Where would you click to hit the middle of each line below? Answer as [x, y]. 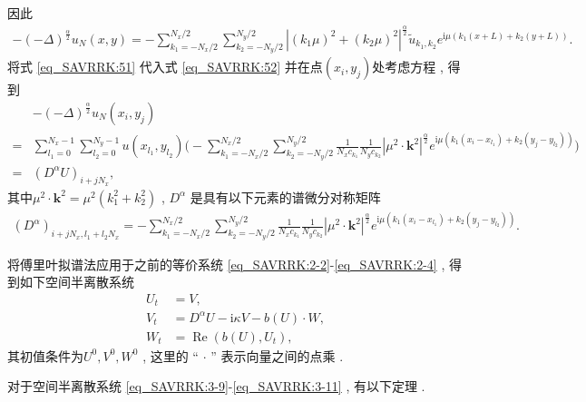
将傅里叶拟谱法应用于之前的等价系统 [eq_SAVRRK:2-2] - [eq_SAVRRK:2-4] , [226, 264]
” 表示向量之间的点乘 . [277, 355]
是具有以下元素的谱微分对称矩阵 [285, 196]
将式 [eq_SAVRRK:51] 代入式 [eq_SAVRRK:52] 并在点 [165, 67]
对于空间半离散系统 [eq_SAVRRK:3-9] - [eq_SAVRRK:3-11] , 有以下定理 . [216, 386]
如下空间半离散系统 [77, 282]
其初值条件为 [45, 355]
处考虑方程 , [408, 67]
